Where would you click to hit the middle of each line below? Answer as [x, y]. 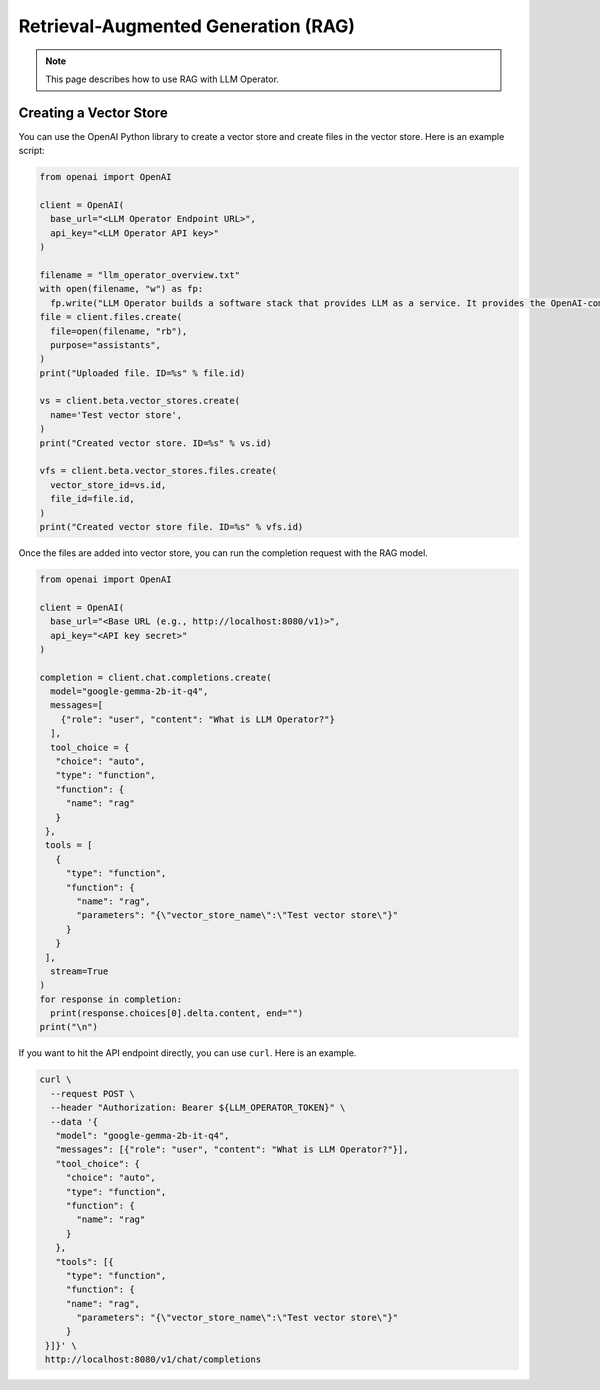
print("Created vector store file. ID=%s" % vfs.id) [171, 526]
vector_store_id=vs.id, [108, 484]
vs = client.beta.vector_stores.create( [139, 401]
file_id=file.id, [92, 499]
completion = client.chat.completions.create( [155, 677]
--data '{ [74, 1121]
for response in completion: [111, 999]
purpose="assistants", [106, 344]
